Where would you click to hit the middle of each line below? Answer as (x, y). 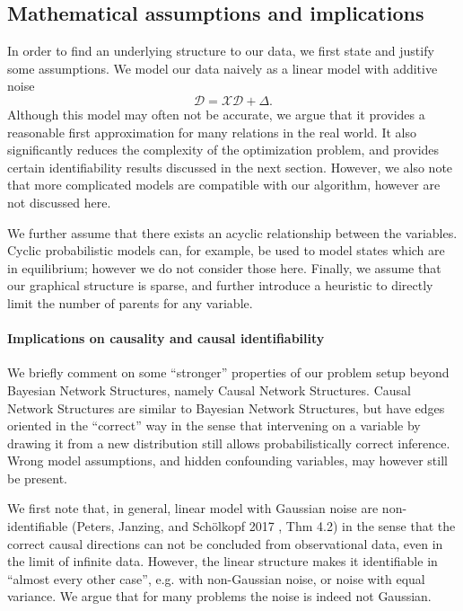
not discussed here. (59, 202)
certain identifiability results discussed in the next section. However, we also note (230, 167)
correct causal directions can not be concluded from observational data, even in (225, 543)
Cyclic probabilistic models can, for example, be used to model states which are (226, 250)
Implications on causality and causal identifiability (166, 338)
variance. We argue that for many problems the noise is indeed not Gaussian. (219, 596)
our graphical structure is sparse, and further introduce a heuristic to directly (220, 285)
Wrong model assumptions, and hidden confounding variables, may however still (227, 460)
